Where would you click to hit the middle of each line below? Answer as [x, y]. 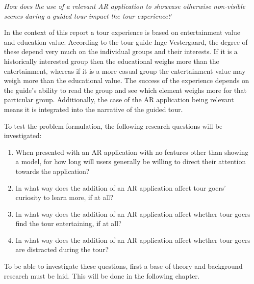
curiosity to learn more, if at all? [64, 197]
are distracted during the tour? [62, 249]
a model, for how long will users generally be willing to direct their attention [131, 161]
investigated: [23, 135]
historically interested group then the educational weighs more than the [112, 61]
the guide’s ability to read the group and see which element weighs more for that [126, 90]
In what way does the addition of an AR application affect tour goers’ [121, 187]
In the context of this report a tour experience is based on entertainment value [122, 32]
